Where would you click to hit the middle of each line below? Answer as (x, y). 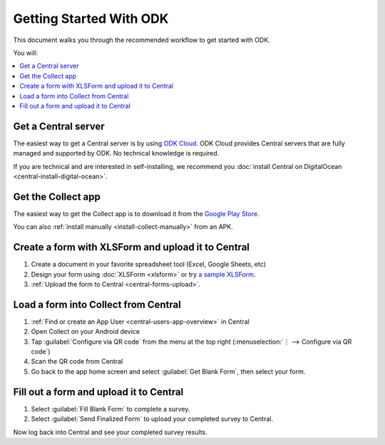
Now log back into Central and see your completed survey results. (111, 432)
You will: (26, 53)
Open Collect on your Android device (86, 332)
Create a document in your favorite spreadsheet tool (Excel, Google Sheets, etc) (149, 265)
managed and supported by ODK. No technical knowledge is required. (116, 153)
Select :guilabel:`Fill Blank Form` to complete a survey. (111, 409)
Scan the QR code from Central (77, 362)
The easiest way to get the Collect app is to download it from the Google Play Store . (136, 213)
